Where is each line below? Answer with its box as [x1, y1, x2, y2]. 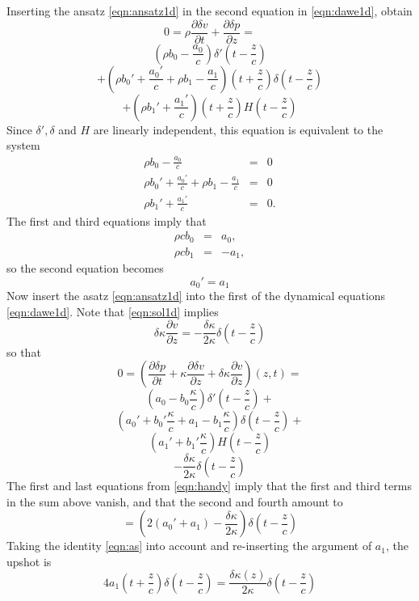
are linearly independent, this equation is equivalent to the [93, 121, 383, 138]
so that [6, 343, 41, 360]
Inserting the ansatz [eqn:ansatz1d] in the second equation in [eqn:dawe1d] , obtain [6, 2, 413, 19]
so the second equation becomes [6, 260, 164, 277]
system [6, 137, 40, 154]
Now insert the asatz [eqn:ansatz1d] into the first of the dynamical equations [6, 287, 386, 304]
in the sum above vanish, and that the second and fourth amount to [6, 493, 343, 510]
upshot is [6, 552, 52, 569]
